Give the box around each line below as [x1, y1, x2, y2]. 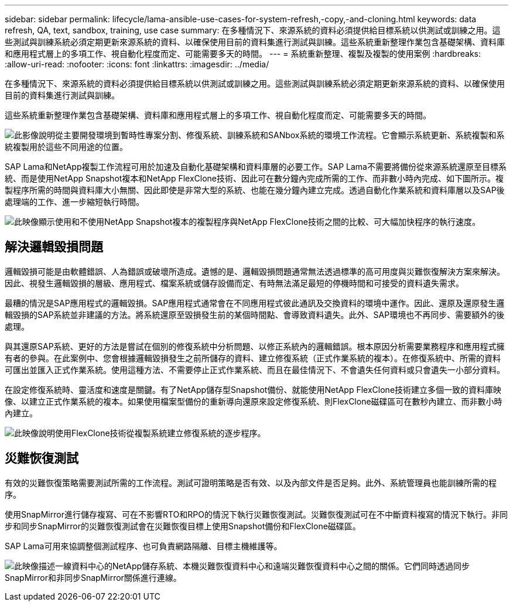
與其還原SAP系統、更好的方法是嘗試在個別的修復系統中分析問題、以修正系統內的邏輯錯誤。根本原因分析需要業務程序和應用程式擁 [5, 341, 505, 351]
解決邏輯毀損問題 [5, 239, 103, 255]
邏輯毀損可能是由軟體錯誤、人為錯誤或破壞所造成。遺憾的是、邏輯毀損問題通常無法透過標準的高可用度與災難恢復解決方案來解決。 [5, 266, 505, 276]
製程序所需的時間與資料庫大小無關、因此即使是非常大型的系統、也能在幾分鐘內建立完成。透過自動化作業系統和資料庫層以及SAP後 [5, 185, 505, 195]
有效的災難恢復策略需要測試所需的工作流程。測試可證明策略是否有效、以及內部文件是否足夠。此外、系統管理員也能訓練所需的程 [5, 477, 497, 488]
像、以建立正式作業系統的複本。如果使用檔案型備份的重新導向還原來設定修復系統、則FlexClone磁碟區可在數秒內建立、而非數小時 [5, 396, 502, 406]
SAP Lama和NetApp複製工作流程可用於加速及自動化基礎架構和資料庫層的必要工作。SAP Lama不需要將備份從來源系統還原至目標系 [5, 162, 507, 172]
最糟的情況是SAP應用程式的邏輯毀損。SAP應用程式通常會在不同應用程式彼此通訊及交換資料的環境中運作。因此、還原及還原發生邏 [5, 297, 505, 308]
